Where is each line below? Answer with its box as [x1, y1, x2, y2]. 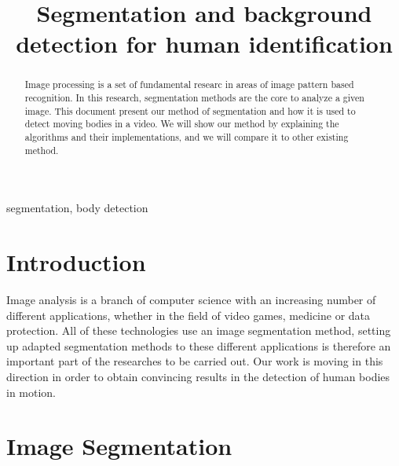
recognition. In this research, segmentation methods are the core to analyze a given [24, 91, 364, 105]
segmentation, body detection [6, 200, 148, 216]
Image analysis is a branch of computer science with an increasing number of [6, 292, 376, 308]
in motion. [6, 383, 57, 400]
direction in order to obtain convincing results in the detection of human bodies [6, 368, 390, 384]
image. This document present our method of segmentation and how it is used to [24, 104, 356, 117]
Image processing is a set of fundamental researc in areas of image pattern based [24, 78, 354, 91]
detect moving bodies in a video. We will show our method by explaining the [24, 117, 339, 130]
